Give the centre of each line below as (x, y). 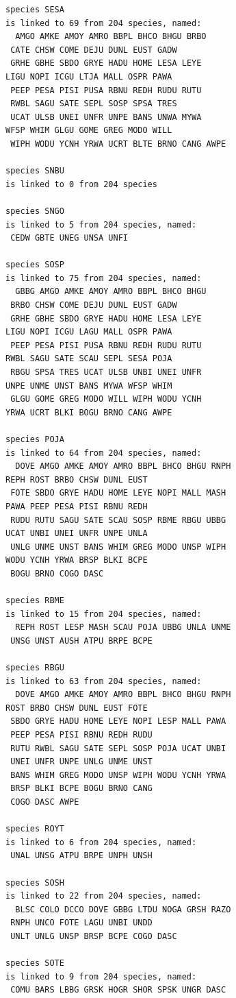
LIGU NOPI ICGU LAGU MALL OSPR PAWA (89, 332)
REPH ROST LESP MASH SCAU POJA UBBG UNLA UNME (123, 628)
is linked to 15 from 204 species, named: (104, 614)
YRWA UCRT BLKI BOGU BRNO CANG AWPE (89, 412)
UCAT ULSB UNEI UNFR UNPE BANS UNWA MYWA (106, 117)
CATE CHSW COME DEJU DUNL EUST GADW (94, 50)
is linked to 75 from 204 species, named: (104, 278)
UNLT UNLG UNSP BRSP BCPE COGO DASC (94, 936)
